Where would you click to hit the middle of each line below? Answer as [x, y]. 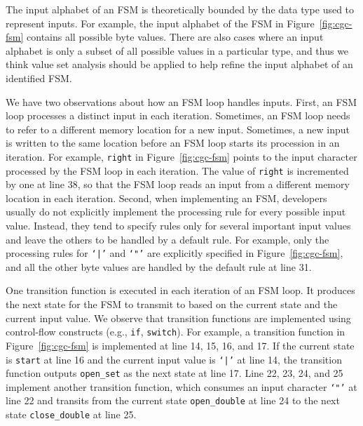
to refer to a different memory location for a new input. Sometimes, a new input [178, 129]
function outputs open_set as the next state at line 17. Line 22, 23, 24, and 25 [174, 373]
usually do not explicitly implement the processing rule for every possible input [176, 212]
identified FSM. [39, 78]
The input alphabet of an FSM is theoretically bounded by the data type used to [180, 9]
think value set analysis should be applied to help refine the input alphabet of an [179, 64]
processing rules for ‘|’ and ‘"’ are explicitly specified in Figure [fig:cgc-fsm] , [174, 253]
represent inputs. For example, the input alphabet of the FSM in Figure [160, 23]
